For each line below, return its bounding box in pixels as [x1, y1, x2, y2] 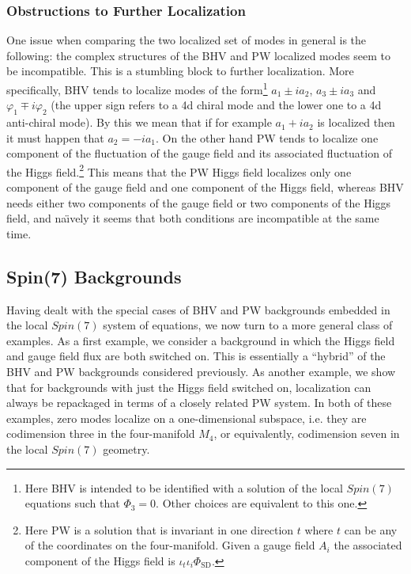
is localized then [317, 114, 395, 131]
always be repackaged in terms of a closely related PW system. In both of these [6, 394, 392, 411]
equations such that [25, 495, 120, 511]
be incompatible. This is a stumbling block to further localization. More [6, 63, 354, 79]
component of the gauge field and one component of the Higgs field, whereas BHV [6, 179, 404, 196]
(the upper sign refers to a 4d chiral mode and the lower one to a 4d [51, 97, 382, 113]
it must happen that [6, 129, 104, 146]
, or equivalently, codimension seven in [213, 425, 400, 442]
